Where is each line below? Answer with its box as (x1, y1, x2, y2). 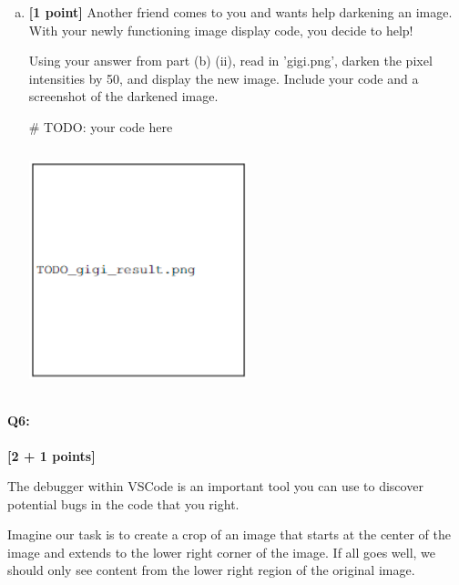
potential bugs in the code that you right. (7, 494, 240, 513)
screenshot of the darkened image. (28, 87, 219, 106)
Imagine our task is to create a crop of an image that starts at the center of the (7, 525, 451, 544)
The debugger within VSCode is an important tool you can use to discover (7, 477, 423, 496)
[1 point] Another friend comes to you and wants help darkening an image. (28, 3, 453, 21)
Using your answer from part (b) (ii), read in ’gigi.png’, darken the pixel (28, 51, 433, 70)
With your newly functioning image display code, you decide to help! (28, 20, 413, 39)
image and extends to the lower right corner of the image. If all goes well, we (7, 542, 436, 561)
